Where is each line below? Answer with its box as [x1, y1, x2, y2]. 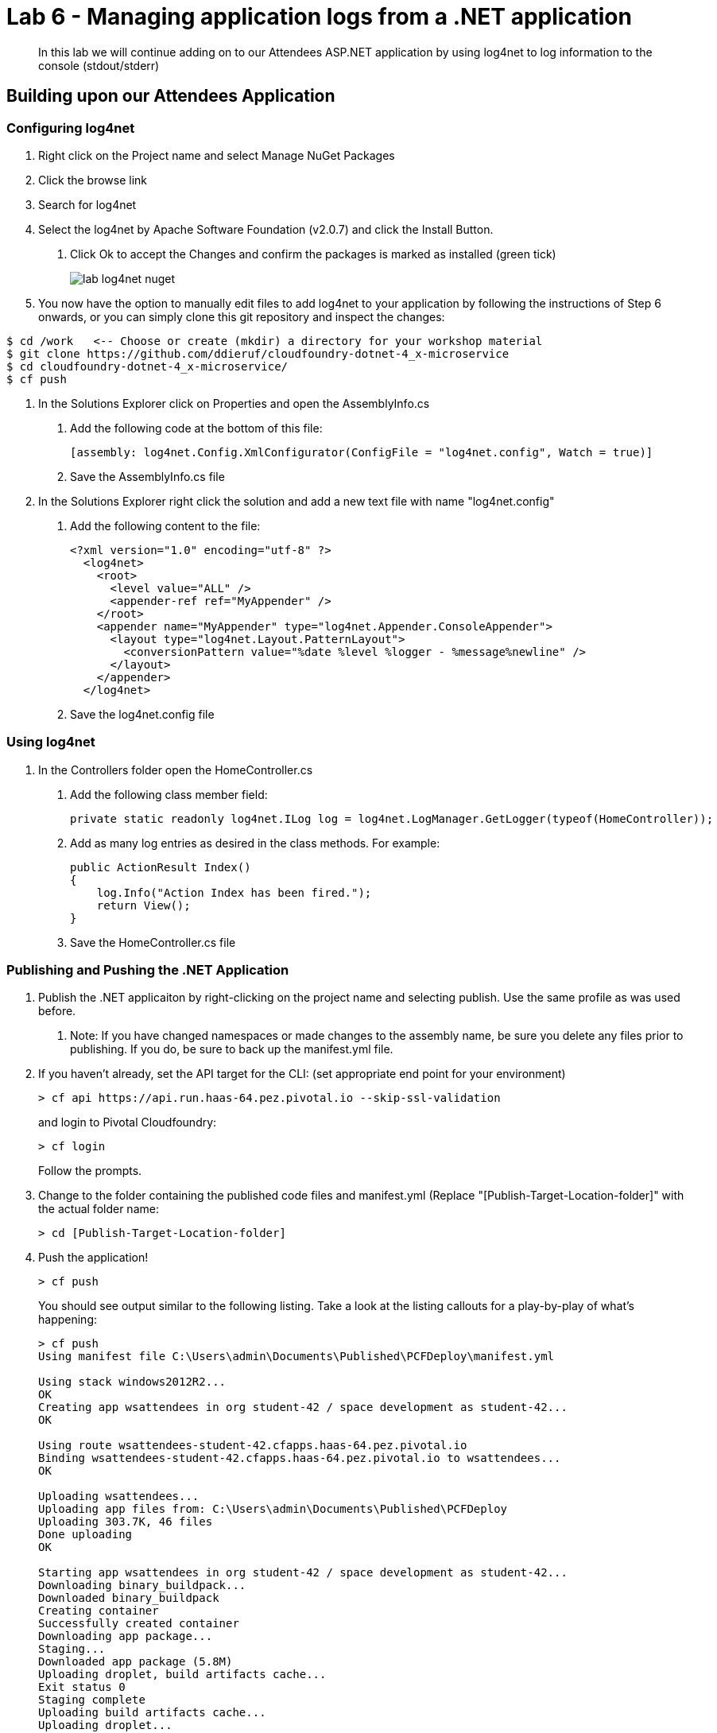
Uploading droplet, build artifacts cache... [38, 1668, 327, 1681]
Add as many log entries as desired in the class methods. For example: [70, 835, 440, 850]
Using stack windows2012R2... [38, 1375, 227, 1389]
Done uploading [38, 1528, 133, 1541]
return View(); [96, 898, 191, 912]
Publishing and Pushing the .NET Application [6, 962, 289, 979]
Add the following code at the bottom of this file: [70, 421, 323, 435]
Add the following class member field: [70, 787, 268, 801]
